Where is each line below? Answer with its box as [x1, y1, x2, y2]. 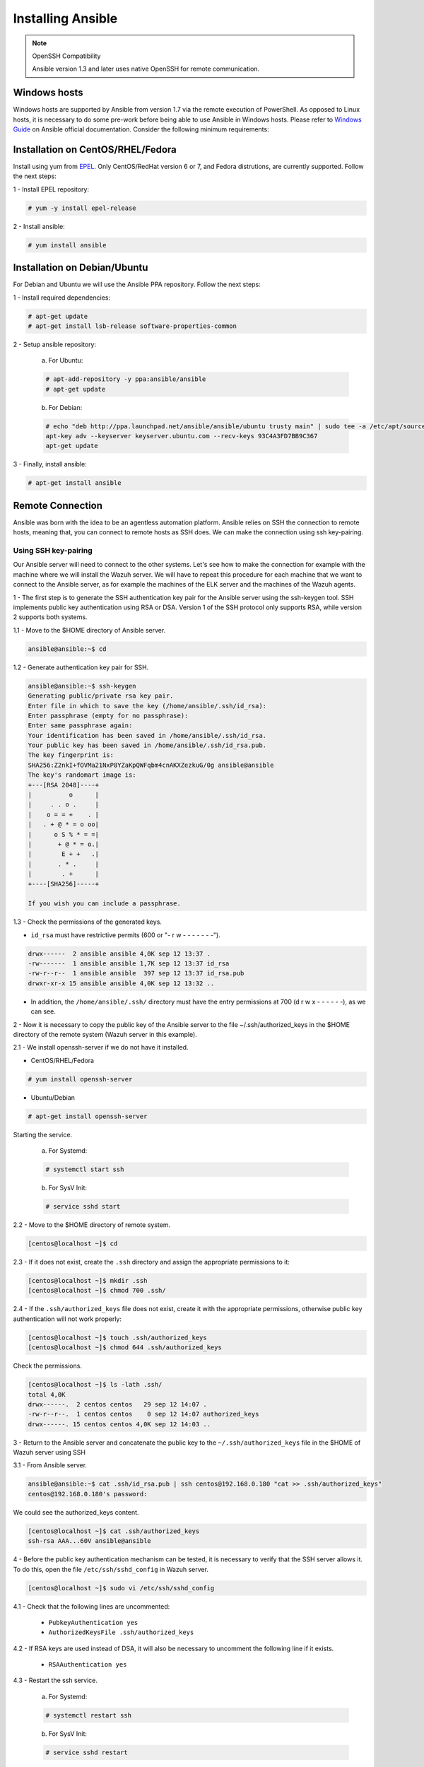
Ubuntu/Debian [30, 1093, 76, 1102]
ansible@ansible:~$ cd [28, 645, 107, 653]
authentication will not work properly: [13, 1315, 122, 1323]
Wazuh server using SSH [13, 1448, 86, 1457]
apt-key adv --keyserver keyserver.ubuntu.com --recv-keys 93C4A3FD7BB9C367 [45, 432, 318, 440]
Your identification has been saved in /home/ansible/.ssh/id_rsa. [28, 732, 267, 739]
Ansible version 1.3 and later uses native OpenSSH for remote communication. [32, 64, 260, 74]
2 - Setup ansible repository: [13, 340, 97, 348]
